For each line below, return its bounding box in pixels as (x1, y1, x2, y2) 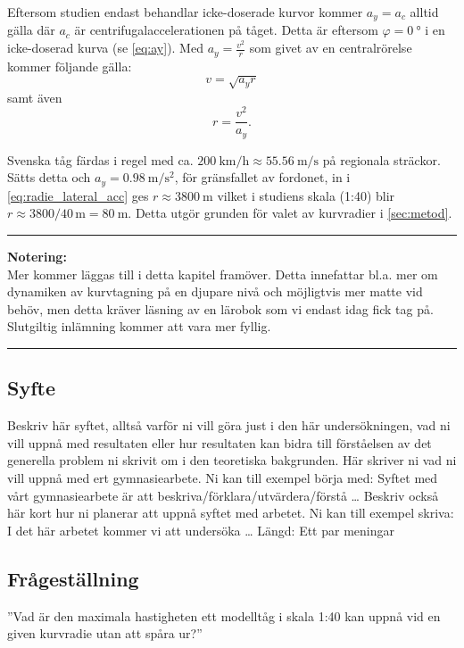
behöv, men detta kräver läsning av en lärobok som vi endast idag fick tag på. (7, 299, 434, 318)
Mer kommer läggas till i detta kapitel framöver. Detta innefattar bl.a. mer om (7, 264, 438, 283)
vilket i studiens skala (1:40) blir (217, 186, 395, 204)
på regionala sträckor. (322, 150, 441, 169)
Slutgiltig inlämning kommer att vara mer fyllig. (7, 317, 271, 336)
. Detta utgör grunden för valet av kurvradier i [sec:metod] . (128, 204, 452, 222)
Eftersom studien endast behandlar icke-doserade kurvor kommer (7, 3, 363, 21)
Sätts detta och (7, 168, 91, 187)
